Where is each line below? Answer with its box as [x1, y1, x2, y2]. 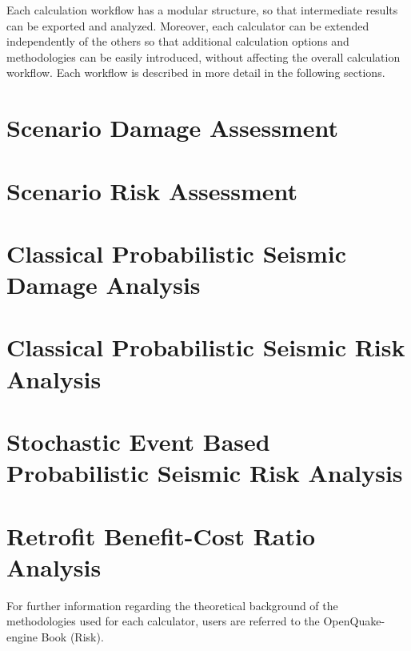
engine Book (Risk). [6, 628, 104, 645]
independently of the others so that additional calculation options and [6, 33, 349, 50]
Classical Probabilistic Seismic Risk [6, 331, 405, 364]
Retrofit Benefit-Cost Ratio [6, 519, 316, 552]
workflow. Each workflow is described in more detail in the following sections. [6, 64, 385, 81]
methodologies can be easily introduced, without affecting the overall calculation [6, 48, 401, 65]
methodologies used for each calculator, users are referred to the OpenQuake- [6, 613, 385, 629]
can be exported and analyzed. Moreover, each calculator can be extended [6, 17, 369, 34]
